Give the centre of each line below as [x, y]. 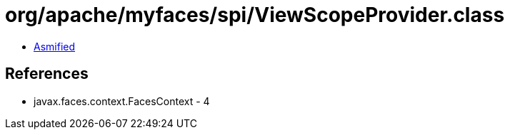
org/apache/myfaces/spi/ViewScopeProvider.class [255, 15]
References [47, 74]
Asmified [55, 46]
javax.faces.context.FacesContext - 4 [122, 101]
